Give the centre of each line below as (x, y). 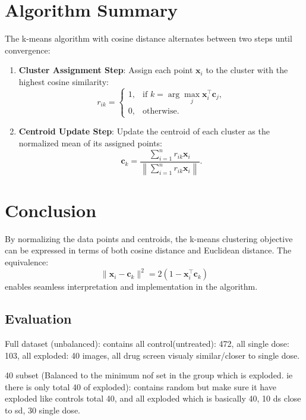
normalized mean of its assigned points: (90, 142)
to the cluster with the (247, 70)
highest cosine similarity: (64, 81)
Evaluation (38, 319)
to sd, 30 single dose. (42, 410)
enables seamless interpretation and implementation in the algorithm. (131, 286)
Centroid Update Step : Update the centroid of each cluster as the (144, 131)
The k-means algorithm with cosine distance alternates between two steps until (149, 38)
